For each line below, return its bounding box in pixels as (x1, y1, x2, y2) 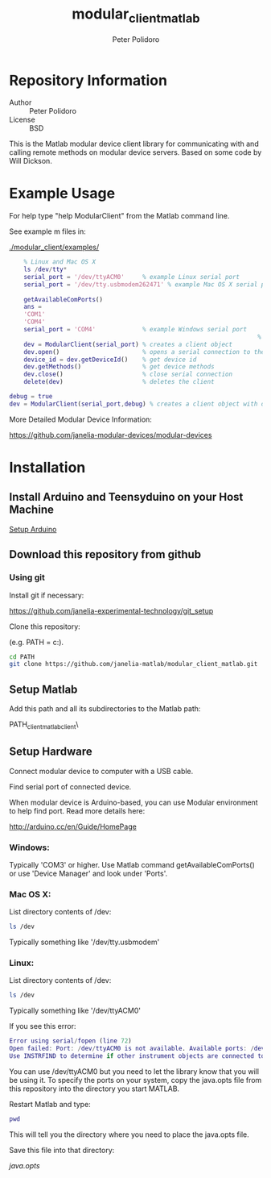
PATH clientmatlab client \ (9, 719, 79, 731)
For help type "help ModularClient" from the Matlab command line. (9, 211, 230, 221)
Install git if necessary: (9, 590, 84, 600)
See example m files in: (9, 227, 87, 236)
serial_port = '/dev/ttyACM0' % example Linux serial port (23, 273, 240, 281)
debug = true (9, 393, 53, 401)
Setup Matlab (9, 682, 78, 696)
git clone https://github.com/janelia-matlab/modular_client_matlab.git (9, 660, 258, 668)
